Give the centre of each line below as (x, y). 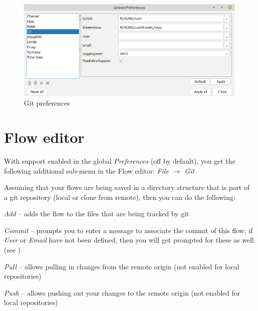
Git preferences (47, 103)
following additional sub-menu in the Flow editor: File (86, 170)
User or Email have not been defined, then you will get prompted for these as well (129, 240)
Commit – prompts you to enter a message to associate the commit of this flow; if (129, 230)
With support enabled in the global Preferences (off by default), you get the (120, 160)
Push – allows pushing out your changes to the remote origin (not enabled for (122, 292)
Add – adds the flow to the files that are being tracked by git (97, 214)
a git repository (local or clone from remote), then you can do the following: (120, 197)
